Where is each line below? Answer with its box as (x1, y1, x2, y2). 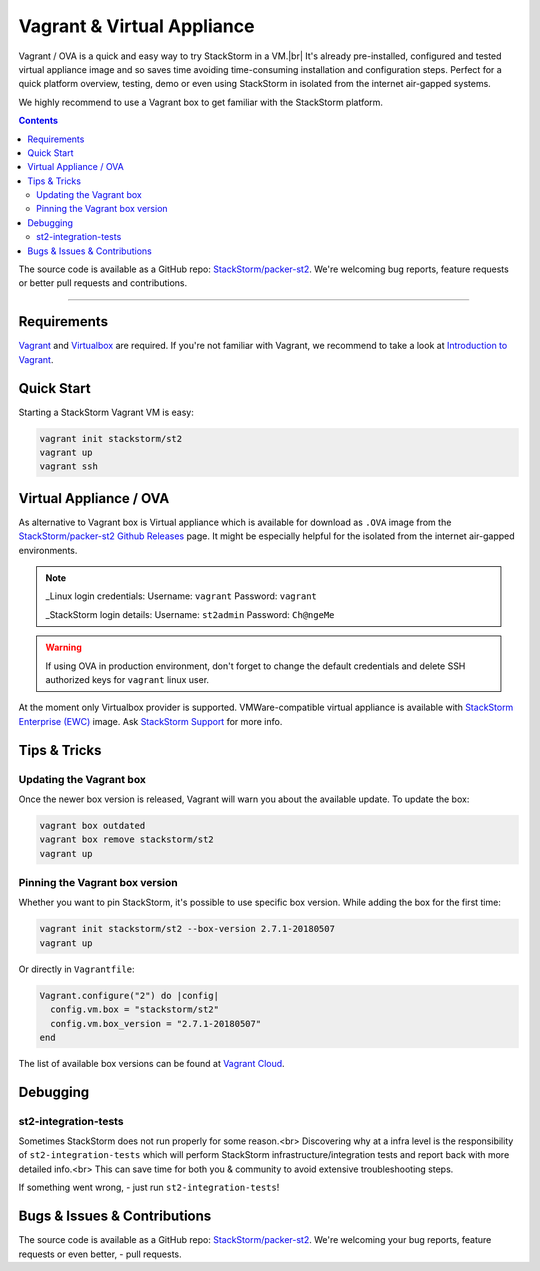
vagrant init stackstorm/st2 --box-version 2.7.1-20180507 (39, 923, 335, 935)
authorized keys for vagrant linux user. (45, 674, 210, 685)
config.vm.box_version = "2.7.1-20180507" (50, 1018, 262, 1029)
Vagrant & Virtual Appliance (18, 15, 255, 37)
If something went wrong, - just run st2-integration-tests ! (18, 1181, 280, 1194)
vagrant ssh (39, 461, 99, 472)
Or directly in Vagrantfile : (18, 963, 135, 975)
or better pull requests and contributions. (18, 277, 188, 289)
